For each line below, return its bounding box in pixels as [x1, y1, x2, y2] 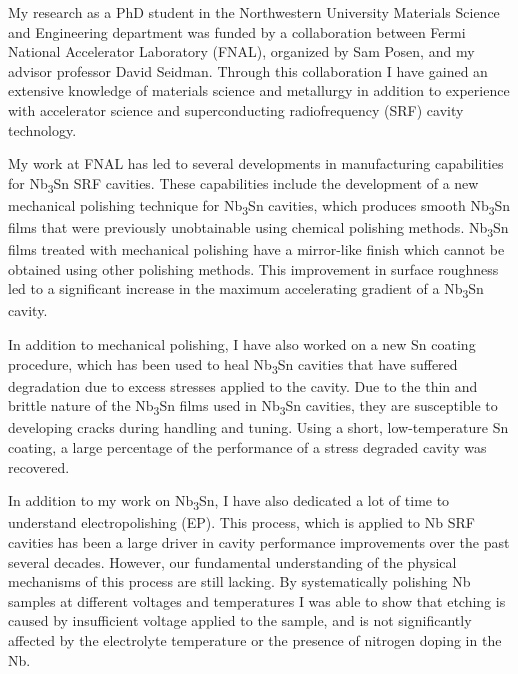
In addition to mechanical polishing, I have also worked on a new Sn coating [8, 334, 476, 355]
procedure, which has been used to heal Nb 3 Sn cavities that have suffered [8, 353, 458, 377]
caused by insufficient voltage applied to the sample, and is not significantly [8, 610, 472, 631]
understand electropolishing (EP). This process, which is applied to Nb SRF [8, 512, 475, 533]
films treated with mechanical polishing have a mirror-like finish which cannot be [8, 239, 505, 260]
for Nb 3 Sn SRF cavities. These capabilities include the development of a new [8, 172, 479, 196]
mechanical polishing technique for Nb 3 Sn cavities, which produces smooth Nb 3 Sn [8, 194, 511, 218]
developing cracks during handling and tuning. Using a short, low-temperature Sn [8, 417, 509, 438]
